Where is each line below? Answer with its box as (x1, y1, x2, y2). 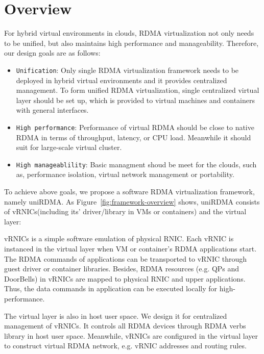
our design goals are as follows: (4, 47, 101, 58)
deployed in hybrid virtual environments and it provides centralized (16, 74, 227, 85)
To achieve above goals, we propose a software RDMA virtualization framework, (4, 186, 255, 197)
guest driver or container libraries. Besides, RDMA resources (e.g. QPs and (4, 263, 239, 274)
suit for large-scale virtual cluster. (16, 142, 122, 153)
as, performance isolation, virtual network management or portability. (16, 169, 234, 180)
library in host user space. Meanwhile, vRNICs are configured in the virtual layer (4, 330, 258, 341)
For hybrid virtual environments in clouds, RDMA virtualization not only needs (4, 28, 254, 38)
